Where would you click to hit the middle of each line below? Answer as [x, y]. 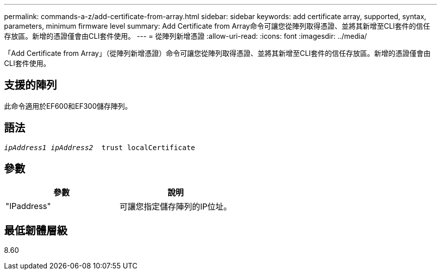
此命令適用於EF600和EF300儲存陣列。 [68, 106]
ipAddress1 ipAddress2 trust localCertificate [100, 147]
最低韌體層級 [36, 230]
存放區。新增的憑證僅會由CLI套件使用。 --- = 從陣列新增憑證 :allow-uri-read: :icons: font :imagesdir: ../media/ [186, 36]
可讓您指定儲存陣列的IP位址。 [176, 206]
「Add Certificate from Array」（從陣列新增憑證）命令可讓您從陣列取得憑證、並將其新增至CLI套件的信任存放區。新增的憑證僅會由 [217, 53]
